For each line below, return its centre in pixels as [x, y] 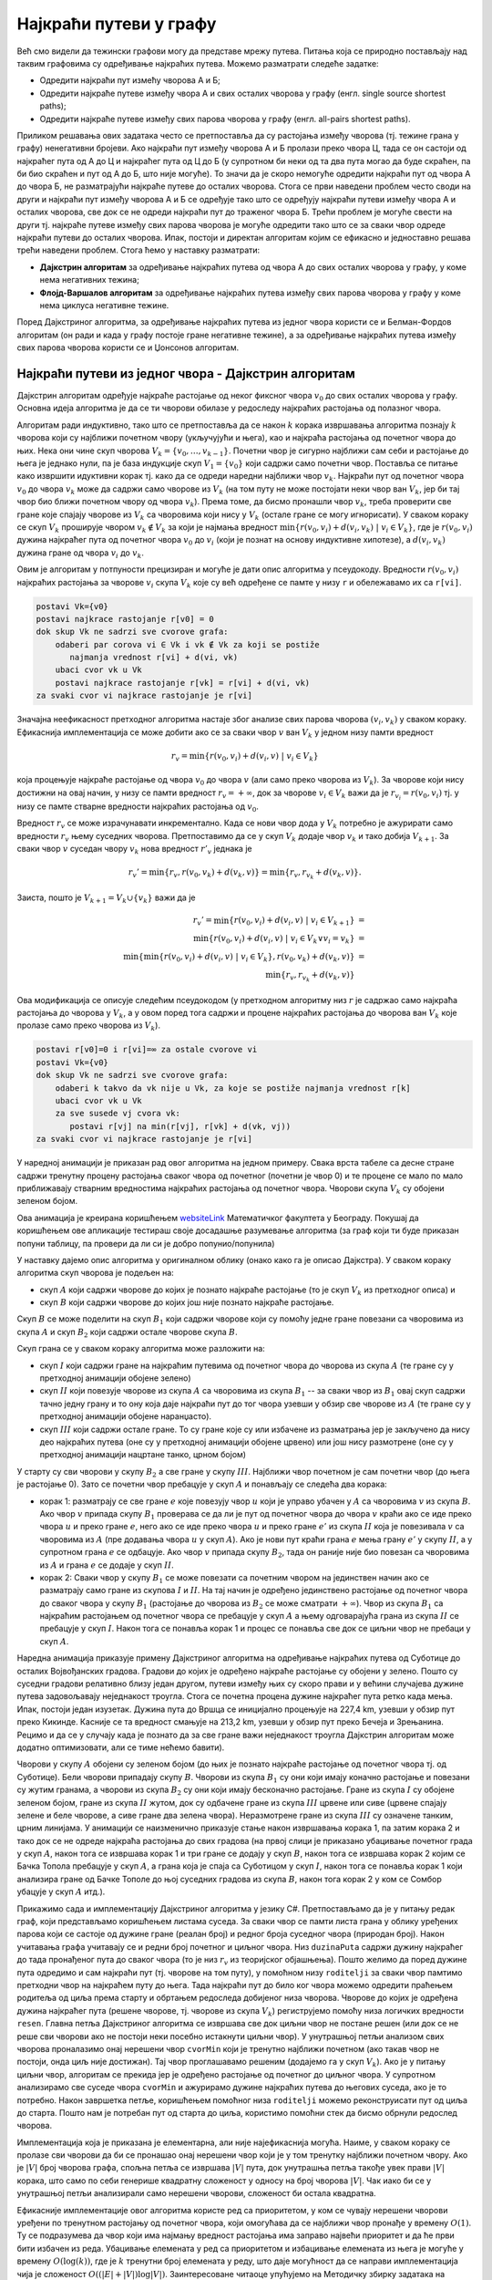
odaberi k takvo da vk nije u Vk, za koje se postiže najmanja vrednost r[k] [233, 1088]
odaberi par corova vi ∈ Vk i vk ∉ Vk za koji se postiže [187, 644]
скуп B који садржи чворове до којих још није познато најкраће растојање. [187, 1302]
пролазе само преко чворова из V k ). [89, 1026]
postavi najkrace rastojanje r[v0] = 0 [125, 619]
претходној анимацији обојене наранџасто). [126, 1416]
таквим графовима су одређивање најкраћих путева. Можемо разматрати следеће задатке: [198, 63]
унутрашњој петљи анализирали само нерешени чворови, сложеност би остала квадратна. [197, 2193]
